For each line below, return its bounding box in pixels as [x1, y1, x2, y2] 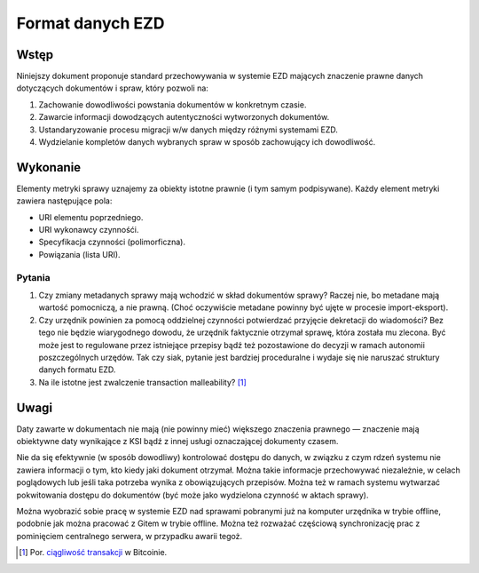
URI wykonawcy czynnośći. [38, 225, 139, 235]
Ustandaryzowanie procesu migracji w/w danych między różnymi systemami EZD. [38, 124, 339, 135]
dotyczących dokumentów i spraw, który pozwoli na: [16, 83, 208, 93]
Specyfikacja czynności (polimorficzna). [38, 236, 186, 248]
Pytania [16, 271, 51, 283]
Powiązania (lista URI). [38, 249, 121, 259]
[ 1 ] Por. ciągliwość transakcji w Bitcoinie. [19, 547, 168, 558]
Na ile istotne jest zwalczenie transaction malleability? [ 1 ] [38, 377, 247, 387]
